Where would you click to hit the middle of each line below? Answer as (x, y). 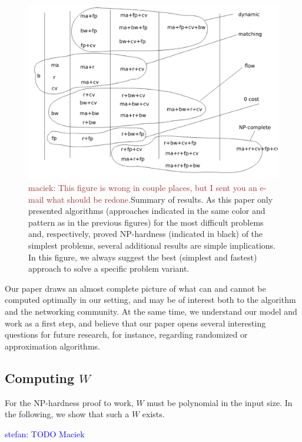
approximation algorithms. (52, 346)
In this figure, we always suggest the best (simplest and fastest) (143, 257)
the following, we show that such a (67, 414)
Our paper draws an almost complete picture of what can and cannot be (135, 288)
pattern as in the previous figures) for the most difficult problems (146, 222)
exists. (153, 414)
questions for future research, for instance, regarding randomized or (126, 334)
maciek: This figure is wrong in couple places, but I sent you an (143, 188)
